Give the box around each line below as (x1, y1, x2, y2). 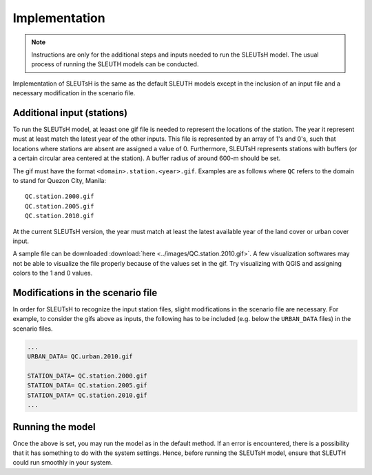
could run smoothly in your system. (12, 458, 113, 467)
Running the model (12, 421, 96, 433)
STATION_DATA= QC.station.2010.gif (27, 391, 147, 399)
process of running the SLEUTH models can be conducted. (31, 60, 199, 68)
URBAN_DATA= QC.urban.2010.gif (27, 353, 134, 360)
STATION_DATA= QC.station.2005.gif (27, 382, 147, 389)
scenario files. (12, 324, 53, 333)
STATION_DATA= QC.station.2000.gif (27, 371, 147, 380)
